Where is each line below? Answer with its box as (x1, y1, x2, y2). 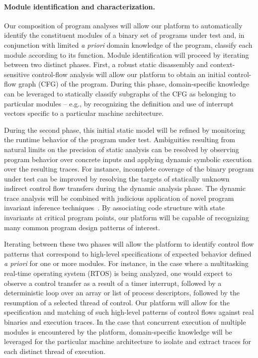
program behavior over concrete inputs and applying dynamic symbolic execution (4, 154, 252, 164)
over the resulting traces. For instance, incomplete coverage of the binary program (4, 164, 254, 174)
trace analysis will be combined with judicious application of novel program (4, 192, 234, 203)
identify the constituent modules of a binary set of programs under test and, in (4, 30, 245, 40)
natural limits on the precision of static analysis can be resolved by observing (4, 144, 239, 154)
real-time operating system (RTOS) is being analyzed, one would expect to (4, 268, 232, 278)
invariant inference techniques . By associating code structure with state (4, 202, 225, 213)
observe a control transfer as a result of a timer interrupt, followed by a (4, 277, 222, 288)
